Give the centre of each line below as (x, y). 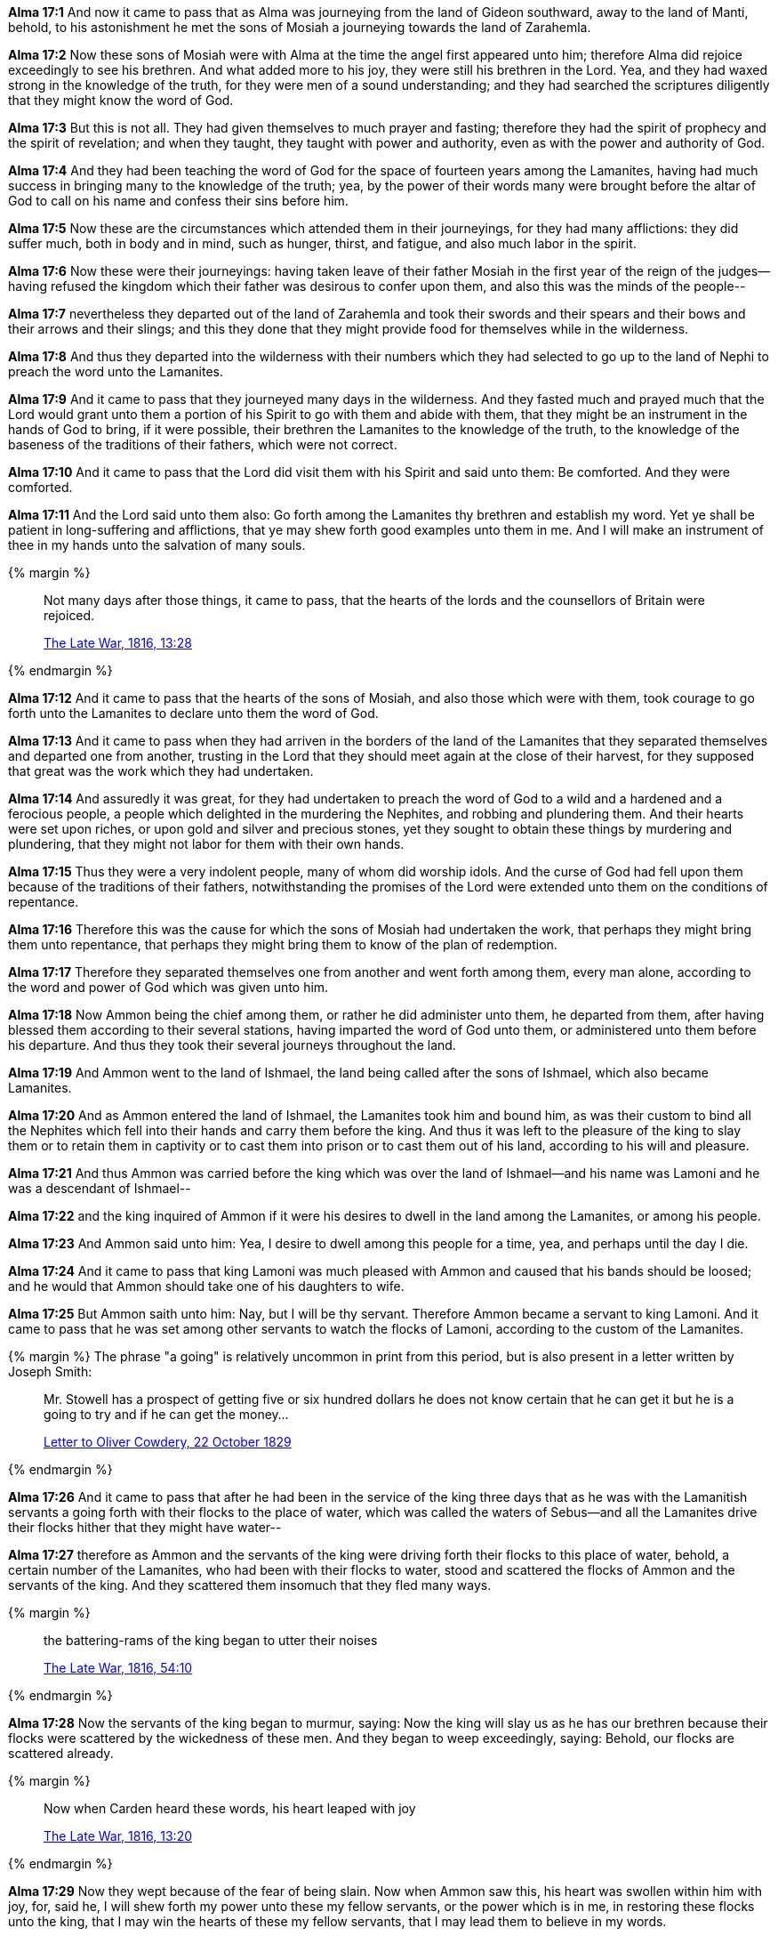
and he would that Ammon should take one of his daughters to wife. (206, 1286)
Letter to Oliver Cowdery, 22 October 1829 (168, 1442)
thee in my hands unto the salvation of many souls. (157, 545)
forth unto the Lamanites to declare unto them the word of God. (193, 713)
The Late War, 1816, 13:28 (118, 643)
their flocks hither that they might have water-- (145, 1527)
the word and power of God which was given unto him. (168, 987)
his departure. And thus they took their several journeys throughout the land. (232, 1045)
